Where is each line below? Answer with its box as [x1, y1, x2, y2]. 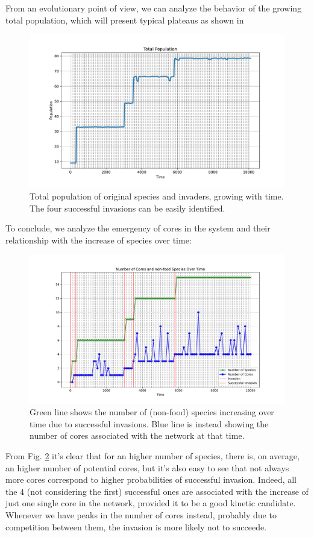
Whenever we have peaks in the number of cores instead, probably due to [5, 508, 277, 521]
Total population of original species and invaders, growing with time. [30, 190, 284, 203]
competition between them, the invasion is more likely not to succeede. [5, 520, 267, 533]
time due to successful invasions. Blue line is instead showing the [30, 417, 269, 430]
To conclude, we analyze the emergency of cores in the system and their [5, 222, 271, 234]
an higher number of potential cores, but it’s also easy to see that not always [5, 461, 289, 474]
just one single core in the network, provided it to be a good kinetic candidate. [5, 497, 296, 509]
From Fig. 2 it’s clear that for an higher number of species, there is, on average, [5, 449, 300, 462]
